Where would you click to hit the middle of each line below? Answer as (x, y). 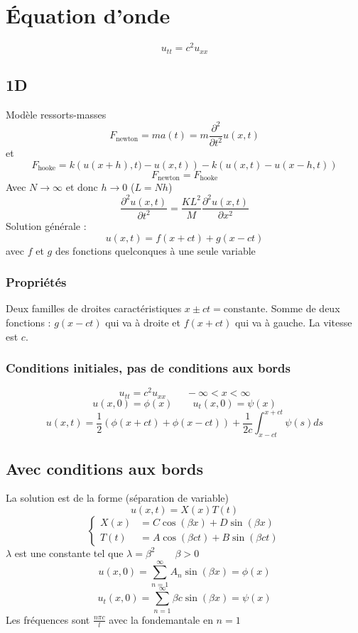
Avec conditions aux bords (104, 468)
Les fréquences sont (48, 619)
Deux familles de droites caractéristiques (94, 308)
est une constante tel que (69, 552)
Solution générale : (46, 225)
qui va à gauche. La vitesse (293, 322)
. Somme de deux (303, 308)
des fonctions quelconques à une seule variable (155, 250)
